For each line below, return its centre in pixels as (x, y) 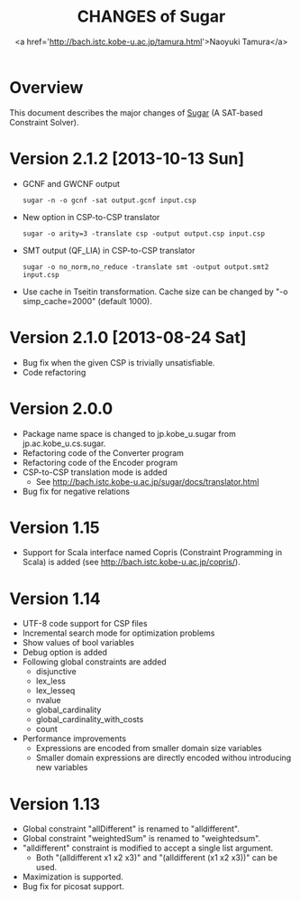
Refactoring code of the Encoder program (100, 462)
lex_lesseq (55, 691)
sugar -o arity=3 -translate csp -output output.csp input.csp (144, 233)
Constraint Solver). (44, 122)
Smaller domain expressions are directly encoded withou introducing (164, 758)
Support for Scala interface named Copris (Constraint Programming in (152, 553)
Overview (46, 87)
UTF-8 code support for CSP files (85, 624)
